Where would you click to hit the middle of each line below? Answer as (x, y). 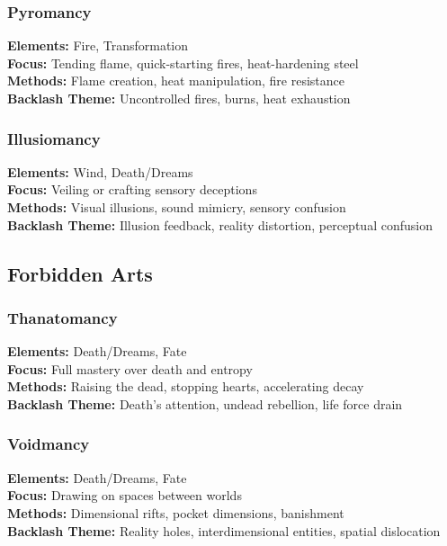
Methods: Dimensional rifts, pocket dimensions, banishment (176, 512)
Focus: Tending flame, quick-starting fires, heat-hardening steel (183, 63)
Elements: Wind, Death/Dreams (100, 171)
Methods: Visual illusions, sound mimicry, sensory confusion (177, 207)
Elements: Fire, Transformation (98, 45)
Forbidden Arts (80, 273)
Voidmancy (49, 444)
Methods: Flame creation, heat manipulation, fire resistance (176, 81)
